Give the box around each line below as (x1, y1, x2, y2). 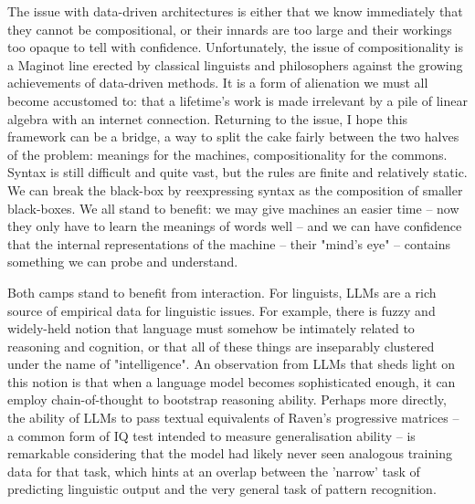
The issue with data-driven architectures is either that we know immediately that (7, 2, 463, 20)
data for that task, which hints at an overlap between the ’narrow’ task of (7, 461, 420, 480)
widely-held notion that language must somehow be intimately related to (7, 319, 415, 338)
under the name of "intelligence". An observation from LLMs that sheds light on (7, 354, 456, 373)
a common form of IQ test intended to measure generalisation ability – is (7, 425, 416, 445)
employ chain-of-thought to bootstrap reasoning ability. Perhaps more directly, (7, 390, 447, 409)
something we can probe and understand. (7, 252, 238, 271)
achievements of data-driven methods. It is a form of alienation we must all (7, 73, 428, 92)
